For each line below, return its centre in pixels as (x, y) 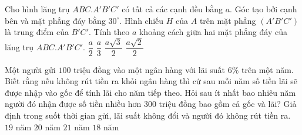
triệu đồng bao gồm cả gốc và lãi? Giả (228, 104)
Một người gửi (30, 69)
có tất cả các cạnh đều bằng (172, 9)
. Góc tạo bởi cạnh (264, 9)
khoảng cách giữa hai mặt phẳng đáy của (213, 32)
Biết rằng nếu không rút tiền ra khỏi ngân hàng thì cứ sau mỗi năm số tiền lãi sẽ (151, 81)
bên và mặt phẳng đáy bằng (55, 20)
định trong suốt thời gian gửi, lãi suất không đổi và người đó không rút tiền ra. (148, 115)
